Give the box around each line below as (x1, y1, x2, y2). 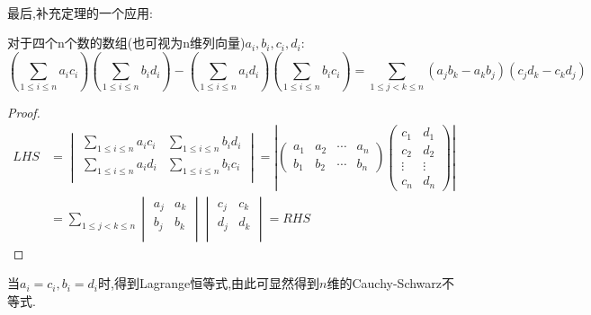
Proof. (7, 103, 40, 122)
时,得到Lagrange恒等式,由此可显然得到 (98, 274, 320, 293)
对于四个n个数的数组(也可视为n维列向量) (7, 33, 246, 52)
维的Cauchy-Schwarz (327, 274, 443, 293)
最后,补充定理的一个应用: (7, 3, 153, 22)
